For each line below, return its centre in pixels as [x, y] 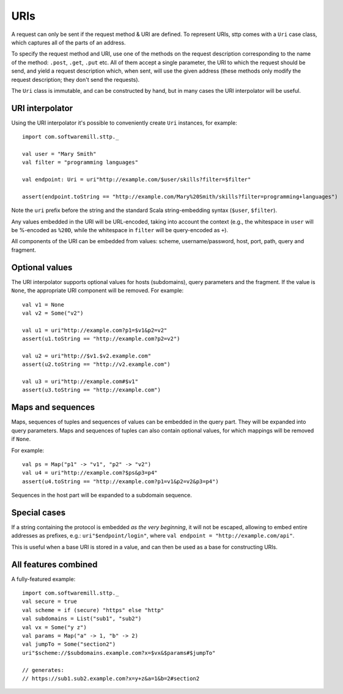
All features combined [54, 564]
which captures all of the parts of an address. [68, 42]
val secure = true [50, 601]
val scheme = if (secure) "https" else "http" [93, 610]
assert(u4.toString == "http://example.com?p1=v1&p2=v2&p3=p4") [121, 481]
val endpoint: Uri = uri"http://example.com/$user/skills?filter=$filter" [137, 180]
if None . [21, 439]
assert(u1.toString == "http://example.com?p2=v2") [101, 339]
